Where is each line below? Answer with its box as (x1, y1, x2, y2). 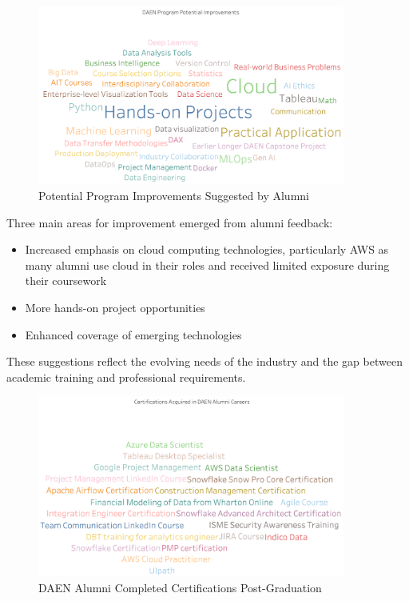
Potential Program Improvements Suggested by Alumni (38, 187, 309, 204)
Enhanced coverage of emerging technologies (25, 326, 242, 343)
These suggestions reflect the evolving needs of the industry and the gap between (6, 353, 403, 370)
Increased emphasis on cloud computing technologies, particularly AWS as (25, 241, 389, 258)
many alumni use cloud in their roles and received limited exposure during (25, 256, 390, 273)
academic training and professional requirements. (6, 368, 246, 385)
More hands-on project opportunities (25, 299, 205, 316)
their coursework (25, 272, 107, 289)
